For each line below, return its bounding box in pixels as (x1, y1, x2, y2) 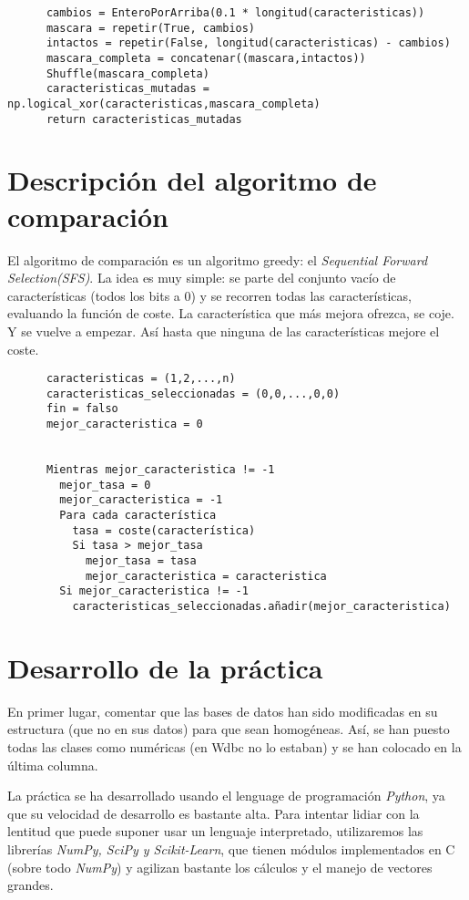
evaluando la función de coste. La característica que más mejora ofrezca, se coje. (7, 304, 454, 323)
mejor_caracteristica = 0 (46, 418, 203, 431)
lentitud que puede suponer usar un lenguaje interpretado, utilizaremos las (7, 822, 423, 841)
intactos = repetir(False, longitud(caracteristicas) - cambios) (46, 36, 451, 50)
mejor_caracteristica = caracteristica (85, 569, 327, 583)
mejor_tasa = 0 (59, 478, 151, 491)
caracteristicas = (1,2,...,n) (46, 372, 236, 386)
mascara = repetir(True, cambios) (46, 21, 256, 35)
